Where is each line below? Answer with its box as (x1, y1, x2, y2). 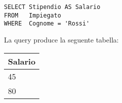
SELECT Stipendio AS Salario (4, 3, 101, 10)
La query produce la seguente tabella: (4, 34, 119, 44)
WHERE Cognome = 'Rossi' (4, 20, 90, 27)
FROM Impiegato (4, 11, 61, 19)
